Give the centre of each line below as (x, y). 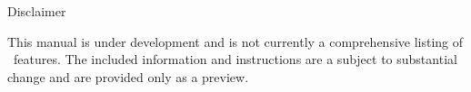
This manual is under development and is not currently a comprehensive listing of (235, 41)
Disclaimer (37, 11)
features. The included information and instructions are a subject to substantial (235, 59)
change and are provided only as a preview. (128, 76)
